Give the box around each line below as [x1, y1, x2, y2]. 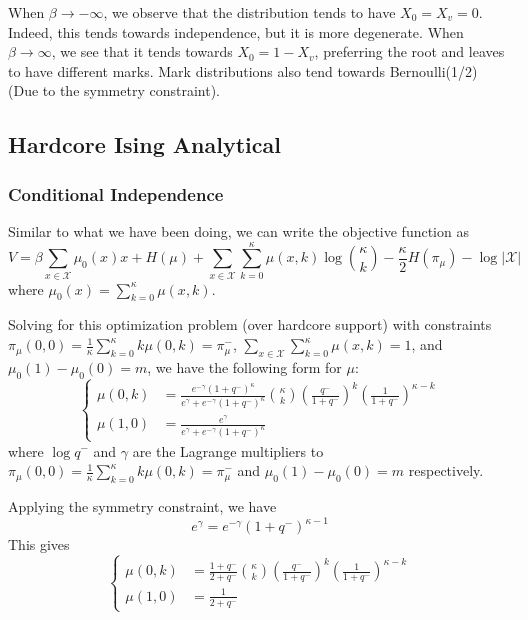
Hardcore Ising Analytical [8, 129, 281, 160]
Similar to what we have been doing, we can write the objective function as [8, 220, 469, 241]
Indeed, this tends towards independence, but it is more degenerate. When [8, 21, 464, 42]
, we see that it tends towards [51, 41, 233, 62]
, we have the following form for [147, 356, 342, 377]
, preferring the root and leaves [314, 41, 505, 62]
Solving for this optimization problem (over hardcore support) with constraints [8, 314, 492, 335]
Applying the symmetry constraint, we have [8, 495, 277, 516]
